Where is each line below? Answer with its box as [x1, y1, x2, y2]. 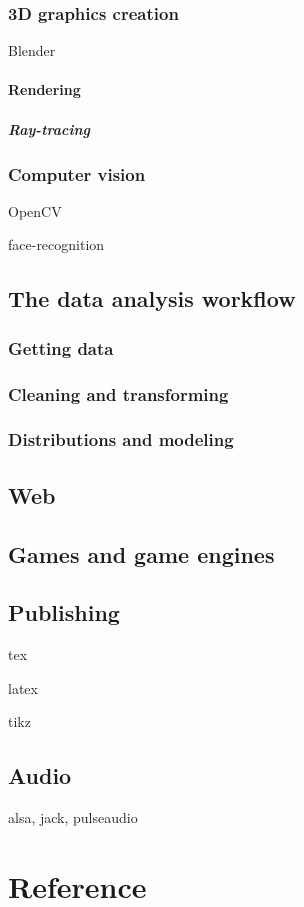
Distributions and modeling [8, 427, 234, 452]
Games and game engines [8, 538, 275, 569]
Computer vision [8, 161, 146, 186]
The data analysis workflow [8, 283, 296, 314]
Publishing [8, 597, 120, 628]
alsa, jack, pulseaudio [8, 807, 138, 828]
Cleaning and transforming [8, 381, 229, 406]
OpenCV [8, 200, 62, 221]
